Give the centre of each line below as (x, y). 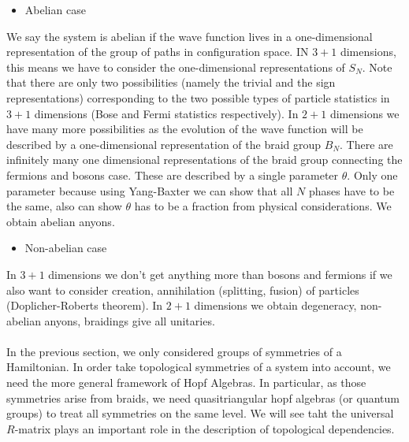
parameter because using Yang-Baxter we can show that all (150, 190)
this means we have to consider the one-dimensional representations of (176, 67)
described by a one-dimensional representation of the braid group (164, 144)
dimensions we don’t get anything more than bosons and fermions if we (220, 274)
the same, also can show (64, 206)
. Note (377, 67)
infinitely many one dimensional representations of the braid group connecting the (204, 160)
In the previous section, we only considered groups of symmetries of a (174, 351)
